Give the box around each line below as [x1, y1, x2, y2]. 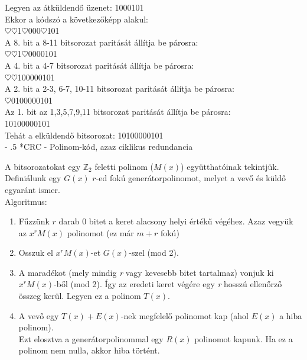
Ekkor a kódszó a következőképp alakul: [5, 12, 148, 25]
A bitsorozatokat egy [5, 160, 81, 172]
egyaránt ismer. [5, 183, 60, 195]
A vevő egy [18, 309, 59, 322]
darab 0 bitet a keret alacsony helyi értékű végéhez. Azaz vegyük [58, 215, 293, 227]
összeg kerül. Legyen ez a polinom [18, 290, 141, 302]
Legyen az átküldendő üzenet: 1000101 [5, 1, 144, 13]
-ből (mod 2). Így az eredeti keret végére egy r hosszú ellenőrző [54, 278, 282, 290]
